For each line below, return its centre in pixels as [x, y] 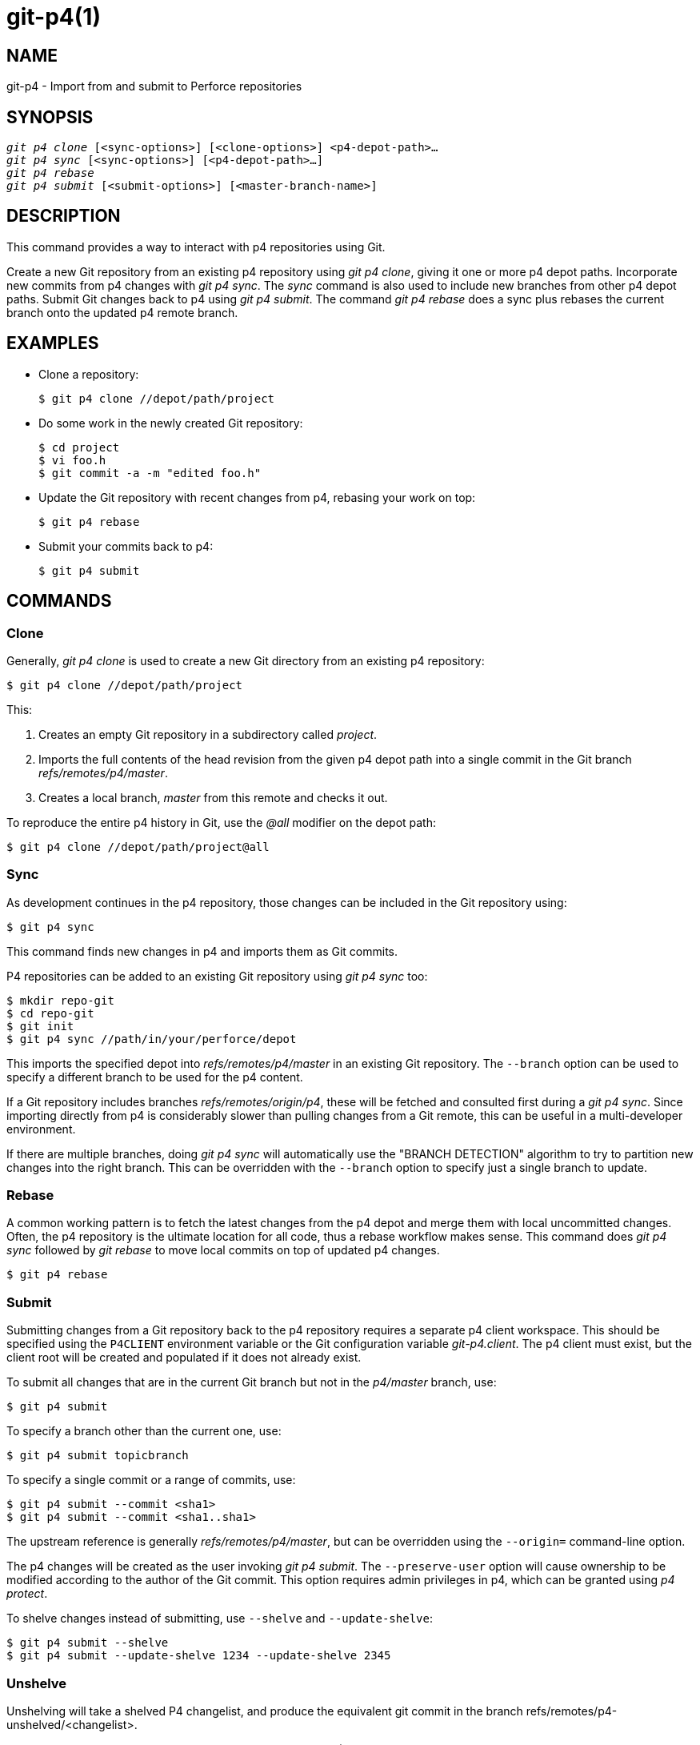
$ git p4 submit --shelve [88, 1643]
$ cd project [79, 447]
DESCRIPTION [64, 216]
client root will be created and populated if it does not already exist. [184, 1358]
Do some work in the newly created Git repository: [171, 423]
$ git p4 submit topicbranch [98, 1456]
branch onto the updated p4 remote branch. [122, 312]
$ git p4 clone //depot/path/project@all [138, 846]
